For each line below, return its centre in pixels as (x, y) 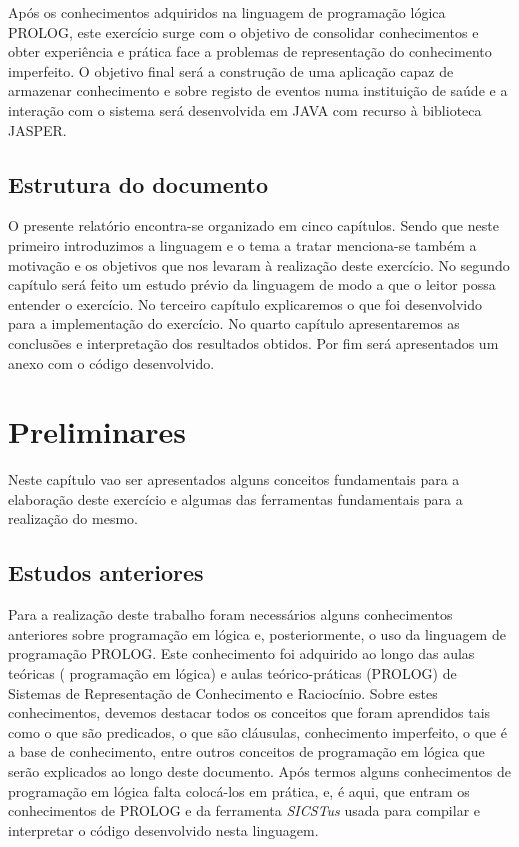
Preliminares (97, 431)
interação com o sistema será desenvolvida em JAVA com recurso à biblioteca (245, 109)
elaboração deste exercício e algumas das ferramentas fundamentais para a (235, 498)
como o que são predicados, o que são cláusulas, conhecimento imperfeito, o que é (257, 731)
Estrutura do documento (138, 183)
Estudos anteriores (106, 572)
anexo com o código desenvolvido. (111, 362)
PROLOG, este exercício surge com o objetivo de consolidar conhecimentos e (243, 31)
